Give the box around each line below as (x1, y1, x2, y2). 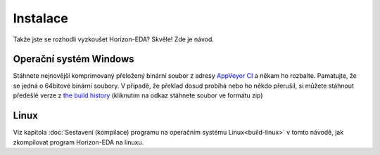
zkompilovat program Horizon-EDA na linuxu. (13, 137, 144, 147)
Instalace (13, 11, 68, 26)
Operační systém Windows (13, 53, 134, 65)
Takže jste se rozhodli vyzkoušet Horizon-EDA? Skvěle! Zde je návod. (13, 35, 215, 43)
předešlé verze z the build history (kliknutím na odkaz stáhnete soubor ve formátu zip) (13, 91, 263, 100)
